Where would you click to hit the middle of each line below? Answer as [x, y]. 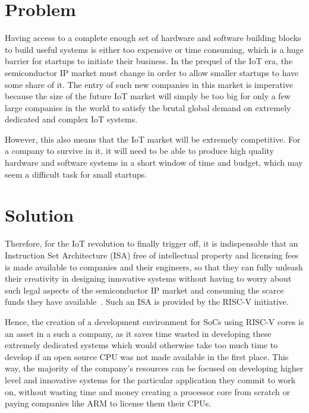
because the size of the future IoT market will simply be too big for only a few [148, 96]
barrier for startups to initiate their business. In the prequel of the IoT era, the [149, 61]
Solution [40, 215]
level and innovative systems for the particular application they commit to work [150, 379]
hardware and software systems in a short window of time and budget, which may [154, 163]
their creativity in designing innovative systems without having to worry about [148, 278]
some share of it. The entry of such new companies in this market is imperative [149, 84]
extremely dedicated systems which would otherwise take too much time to [141, 345]
